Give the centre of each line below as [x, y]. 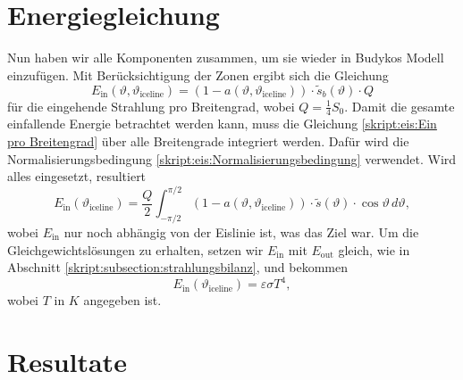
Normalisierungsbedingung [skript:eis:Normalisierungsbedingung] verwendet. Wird [232, 158]
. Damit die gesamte [400, 106]
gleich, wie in [374, 249]
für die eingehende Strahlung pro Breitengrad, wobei [151, 106]
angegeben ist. [122, 300]
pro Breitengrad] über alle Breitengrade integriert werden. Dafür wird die [208, 140]
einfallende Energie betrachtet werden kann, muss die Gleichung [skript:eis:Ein [222, 124]
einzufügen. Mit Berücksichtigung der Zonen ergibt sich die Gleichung [198, 74]
